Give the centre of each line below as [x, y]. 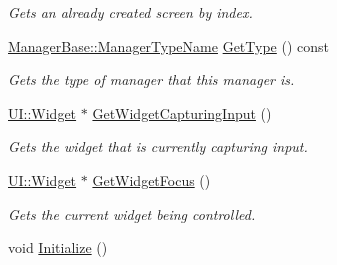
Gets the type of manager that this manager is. [151, 79]
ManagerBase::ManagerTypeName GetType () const [168, 45]
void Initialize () [58, 247]
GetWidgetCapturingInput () [182, 112]
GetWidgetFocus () [151, 179]
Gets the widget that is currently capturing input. [158, 146]
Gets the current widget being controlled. [132, 213]
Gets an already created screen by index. [130, 12]
